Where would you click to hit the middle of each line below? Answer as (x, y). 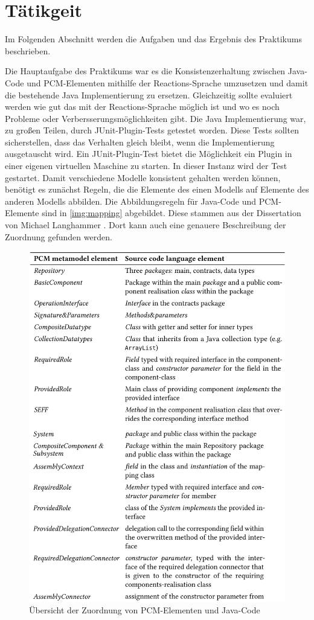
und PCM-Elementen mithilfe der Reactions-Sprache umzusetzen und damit (168, 82)
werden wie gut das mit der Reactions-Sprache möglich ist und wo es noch (142, 107)
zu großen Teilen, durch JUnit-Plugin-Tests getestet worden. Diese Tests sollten (152, 130)
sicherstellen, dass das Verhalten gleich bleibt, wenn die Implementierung (140, 142)
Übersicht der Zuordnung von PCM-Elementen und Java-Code (145, 610)
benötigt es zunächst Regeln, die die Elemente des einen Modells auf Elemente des (157, 189)
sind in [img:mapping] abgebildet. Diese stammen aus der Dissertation (171, 213)
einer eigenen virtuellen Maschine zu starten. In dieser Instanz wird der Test (146, 166)
